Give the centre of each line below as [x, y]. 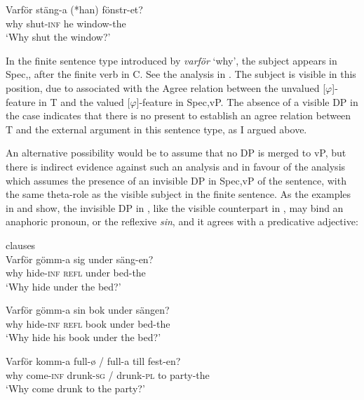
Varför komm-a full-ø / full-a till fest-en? [93, 361]
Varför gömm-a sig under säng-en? [80, 259]
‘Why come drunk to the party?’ [75, 388]
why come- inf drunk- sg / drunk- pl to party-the [108, 374]
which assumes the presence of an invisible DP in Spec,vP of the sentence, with [176, 180]
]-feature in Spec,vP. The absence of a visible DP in [247, 101]
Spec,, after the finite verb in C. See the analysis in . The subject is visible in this [181, 74]
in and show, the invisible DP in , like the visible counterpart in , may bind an [175, 207]
